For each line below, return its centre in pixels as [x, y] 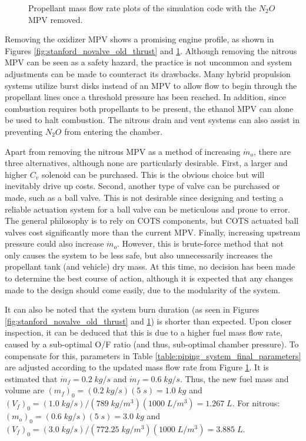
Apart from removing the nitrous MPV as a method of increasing [123, 151]
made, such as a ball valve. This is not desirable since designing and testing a [144, 197]
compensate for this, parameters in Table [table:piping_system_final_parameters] [153, 355]
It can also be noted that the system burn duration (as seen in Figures [132, 309]
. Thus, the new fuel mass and [234, 378]
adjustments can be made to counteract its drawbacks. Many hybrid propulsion [148, 73]
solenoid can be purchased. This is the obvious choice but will [153, 174]
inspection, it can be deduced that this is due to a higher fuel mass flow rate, [144, 332]
